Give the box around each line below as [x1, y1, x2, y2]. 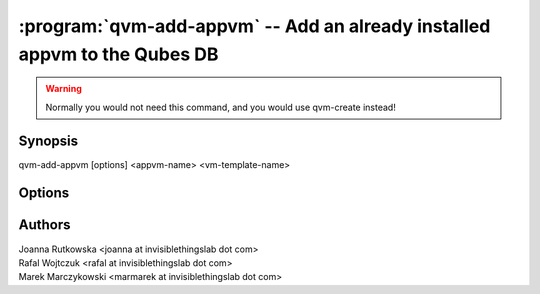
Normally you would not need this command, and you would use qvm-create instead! [45, 101, 397, 113]
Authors [18, 216, 71, 234]
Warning [45, 83, 82, 95]
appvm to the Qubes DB [18, 43, 219, 65]
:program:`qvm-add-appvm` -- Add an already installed [18, 15, 491, 37]
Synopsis [18, 132, 79, 149]
